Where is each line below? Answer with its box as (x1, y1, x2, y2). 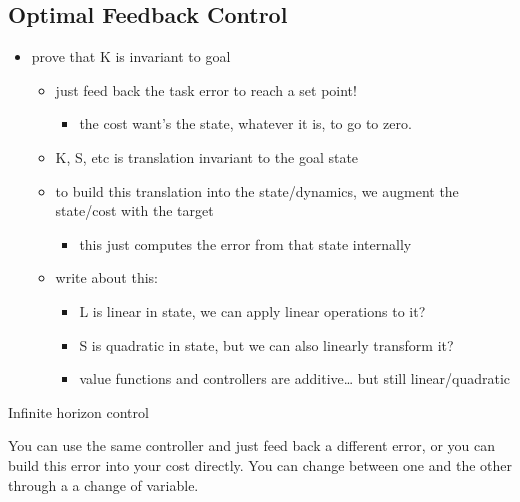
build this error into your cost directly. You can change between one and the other (8, 454, 513, 475)
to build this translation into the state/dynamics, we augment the (55, 180, 459, 201)
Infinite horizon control (8, 401, 149, 422)
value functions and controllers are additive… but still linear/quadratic (79, 368, 511, 389)
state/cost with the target (55, 200, 214, 221)
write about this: (55, 267, 159, 288)
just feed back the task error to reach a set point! (55, 79, 357, 100)
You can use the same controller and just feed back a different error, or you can (8, 435, 495, 456)
